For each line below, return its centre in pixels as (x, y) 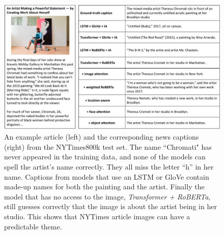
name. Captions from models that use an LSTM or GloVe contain (107, 176)
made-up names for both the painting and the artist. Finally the (104, 187)
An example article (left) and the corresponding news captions (102, 137)
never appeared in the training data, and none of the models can (105, 157)
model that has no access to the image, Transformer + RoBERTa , (107, 196)
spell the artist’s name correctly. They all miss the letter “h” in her (109, 166)
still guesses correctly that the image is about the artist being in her (110, 206)
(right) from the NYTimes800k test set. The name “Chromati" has (108, 146)
